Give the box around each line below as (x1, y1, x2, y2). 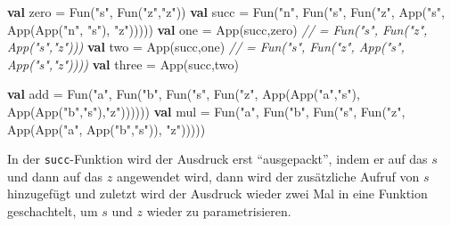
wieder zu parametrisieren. (146, 202, 291, 220)
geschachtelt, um (7, 202, 98, 220)
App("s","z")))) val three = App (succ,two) (7, 54, 239, 73)
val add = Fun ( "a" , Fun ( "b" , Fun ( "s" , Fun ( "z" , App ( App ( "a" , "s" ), (7, 85, 360, 103)
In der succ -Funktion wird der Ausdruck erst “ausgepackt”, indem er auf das (7, 149, 428, 168)
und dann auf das (7, 166, 103, 185)
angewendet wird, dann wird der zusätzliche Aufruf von (116, 166, 420, 185)
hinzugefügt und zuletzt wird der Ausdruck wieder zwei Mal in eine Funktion (7, 184, 428, 203)
